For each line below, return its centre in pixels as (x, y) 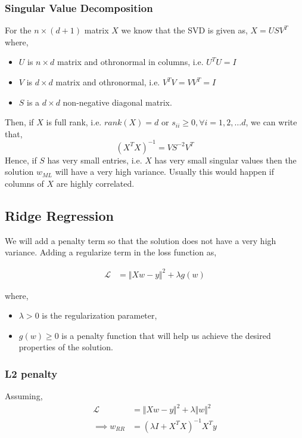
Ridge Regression (59, 216)
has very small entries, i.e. (95, 160)
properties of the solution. (66, 347)
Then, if (19, 122)
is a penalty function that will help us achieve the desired (166, 335)
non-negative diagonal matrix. (117, 102)
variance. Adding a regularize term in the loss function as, (111, 252)
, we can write (271, 122)
